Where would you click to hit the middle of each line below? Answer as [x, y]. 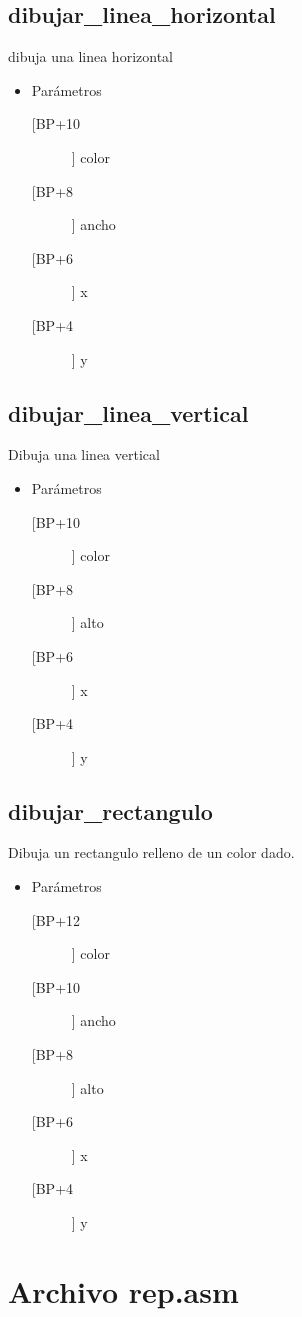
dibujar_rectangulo [110, 810]
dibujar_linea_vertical [128, 412]
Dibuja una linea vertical [84, 454]
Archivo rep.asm [123, 1290]
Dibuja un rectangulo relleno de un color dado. [151, 852]
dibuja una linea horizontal [90, 56]
